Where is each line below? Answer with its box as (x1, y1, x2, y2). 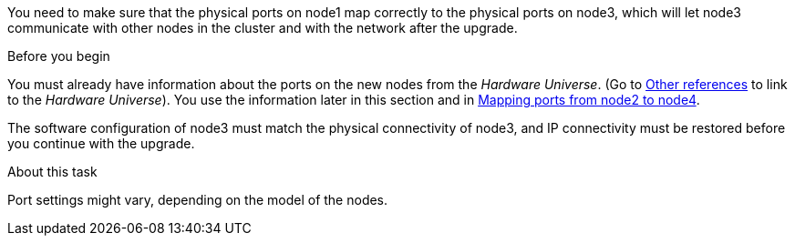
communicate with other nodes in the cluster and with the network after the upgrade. (7, 20, 518, 35)
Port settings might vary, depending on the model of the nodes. (7, 192, 388, 208)
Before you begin (7, 48, 110, 64)
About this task (7, 164, 98, 179)
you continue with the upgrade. (7, 136, 195, 151)
